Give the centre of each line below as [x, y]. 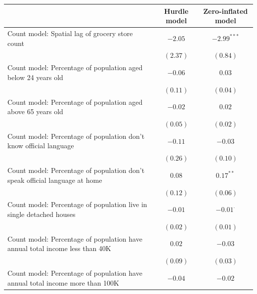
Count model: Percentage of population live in [77, 204]
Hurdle [176, 11]
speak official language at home [55, 180]
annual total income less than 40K [59, 248]
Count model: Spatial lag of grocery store [70, 33]
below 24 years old [35, 77]
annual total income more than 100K [63, 282]
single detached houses [42, 214]
